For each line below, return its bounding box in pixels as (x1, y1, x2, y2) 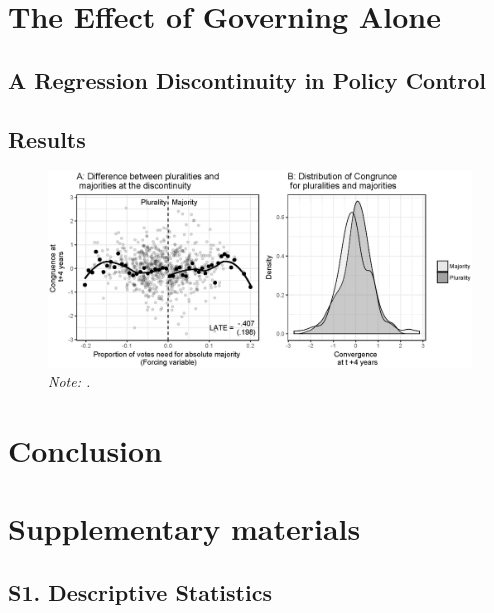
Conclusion (8, 430, 163, 470)
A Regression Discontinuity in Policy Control (8, 64, 487, 95)
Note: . (48, 371, 91, 392)
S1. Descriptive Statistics (8, 576, 272, 607)
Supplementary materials (8, 508, 361, 549)
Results (8, 123, 86, 154)
